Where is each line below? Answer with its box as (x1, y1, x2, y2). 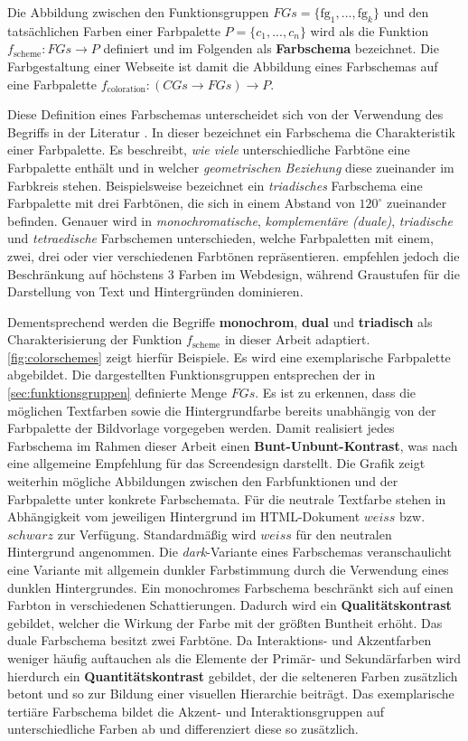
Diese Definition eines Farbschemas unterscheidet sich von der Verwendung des (7, 105, 444, 124)
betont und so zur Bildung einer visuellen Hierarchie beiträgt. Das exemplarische (7, 684, 454, 703)
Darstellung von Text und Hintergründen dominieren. (7, 282, 304, 301)
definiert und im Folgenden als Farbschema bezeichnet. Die (103, 39, 439, 58)
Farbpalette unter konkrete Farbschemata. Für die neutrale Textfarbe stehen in (7, 489, 446, 508)
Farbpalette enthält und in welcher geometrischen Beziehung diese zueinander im (7, 157, 454, 176)
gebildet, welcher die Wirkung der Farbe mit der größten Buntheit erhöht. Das (7, 613, 443, 632)
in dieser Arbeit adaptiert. (224, 330, 370, 349)
